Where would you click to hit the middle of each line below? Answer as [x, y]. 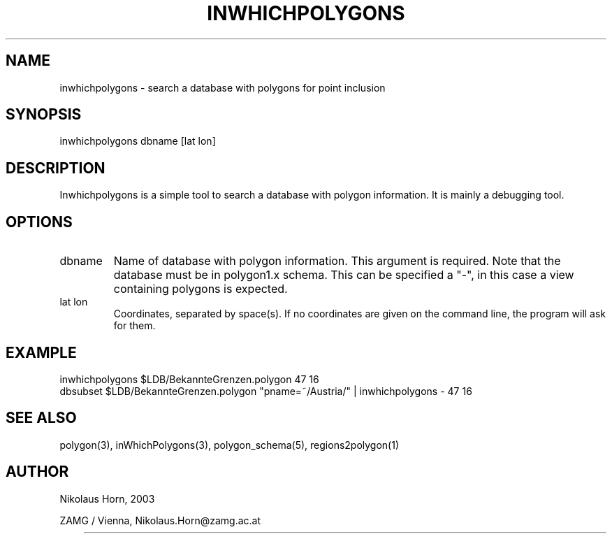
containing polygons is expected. [201, 289]
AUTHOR [37, 472]
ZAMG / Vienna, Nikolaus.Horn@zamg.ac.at [160, 520]
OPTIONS [39, 222]
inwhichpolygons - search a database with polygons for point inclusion [223, 87]
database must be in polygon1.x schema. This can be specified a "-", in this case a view [344, 275]
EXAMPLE [41, 352]
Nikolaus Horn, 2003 [107, 498]
